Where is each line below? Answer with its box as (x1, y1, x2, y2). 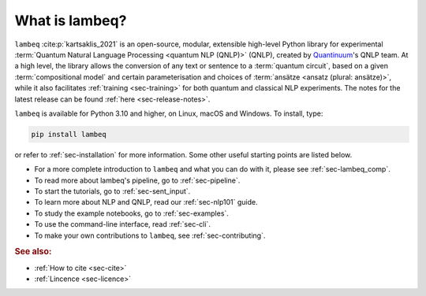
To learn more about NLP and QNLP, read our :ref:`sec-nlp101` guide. (34, 198, 258, 207)
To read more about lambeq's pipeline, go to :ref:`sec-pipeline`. (34, 176, 241, 185)
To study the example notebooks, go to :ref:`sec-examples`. (34, 209, 229, 218)
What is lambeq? (14, 12, 127, 29)
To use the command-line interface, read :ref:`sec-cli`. (34, 220, 211, 229)
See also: (14, 246, 52, 257)
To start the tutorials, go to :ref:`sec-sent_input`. (34, 187, 191, 196)
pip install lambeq (31, 130, 106, 139)
